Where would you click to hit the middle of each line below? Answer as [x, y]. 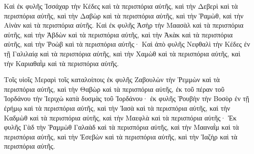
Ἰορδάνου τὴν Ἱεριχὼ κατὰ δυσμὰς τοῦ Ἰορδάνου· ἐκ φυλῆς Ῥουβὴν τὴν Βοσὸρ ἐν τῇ [127, 98]
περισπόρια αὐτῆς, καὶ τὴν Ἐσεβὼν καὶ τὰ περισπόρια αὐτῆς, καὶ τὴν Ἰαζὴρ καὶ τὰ [121, 136]
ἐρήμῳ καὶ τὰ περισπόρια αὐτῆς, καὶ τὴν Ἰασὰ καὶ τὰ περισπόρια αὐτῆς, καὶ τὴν [117, 108]
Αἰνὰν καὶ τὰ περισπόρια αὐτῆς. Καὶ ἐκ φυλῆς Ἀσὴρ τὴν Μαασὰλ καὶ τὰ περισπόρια [124, 25]
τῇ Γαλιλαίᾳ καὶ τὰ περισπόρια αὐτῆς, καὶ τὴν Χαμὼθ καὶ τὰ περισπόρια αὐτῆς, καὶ [122, 53]
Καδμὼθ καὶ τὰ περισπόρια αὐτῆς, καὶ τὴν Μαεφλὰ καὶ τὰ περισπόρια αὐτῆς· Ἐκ [120, 117]
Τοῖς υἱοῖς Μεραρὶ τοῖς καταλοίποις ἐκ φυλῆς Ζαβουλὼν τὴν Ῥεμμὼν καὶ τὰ [112, 79]
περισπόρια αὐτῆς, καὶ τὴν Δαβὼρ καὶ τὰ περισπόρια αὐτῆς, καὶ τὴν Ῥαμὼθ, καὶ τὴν [124, 15]
